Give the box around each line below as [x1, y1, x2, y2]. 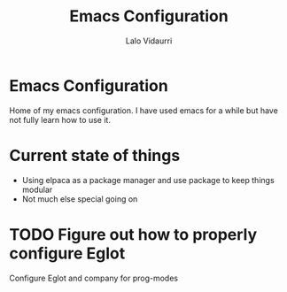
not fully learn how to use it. [9, 114, 111, 125]
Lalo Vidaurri [125, 35, 173, 46]
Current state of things [9, 145, 181, 165]
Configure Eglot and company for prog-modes [9, 273, 179, 283]
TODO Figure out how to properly [9, 224, 258, 244]
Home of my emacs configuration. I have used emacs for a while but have [9, 104, 279, 116]
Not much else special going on [21, 193, 138, 204]
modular [21, 184, 53, 195]
